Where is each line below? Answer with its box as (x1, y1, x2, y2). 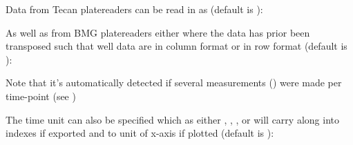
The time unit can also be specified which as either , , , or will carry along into (6, 112, 339, 126)
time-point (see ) (6, 88, 76, 103)
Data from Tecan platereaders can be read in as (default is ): (6, 2, 263, 16)
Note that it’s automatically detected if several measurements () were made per (6, 75, 342, 90)
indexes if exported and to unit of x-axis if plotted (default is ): (6, 126, 274, 140)
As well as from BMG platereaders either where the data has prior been (6, 25, 310, 39)
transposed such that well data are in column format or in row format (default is (6, 39, 347, 53)
